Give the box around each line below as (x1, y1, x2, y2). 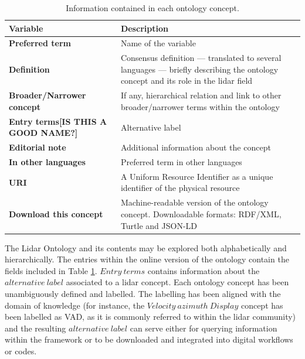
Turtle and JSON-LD (120, 219, 198, 231)
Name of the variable (120, 37, 196, 49)
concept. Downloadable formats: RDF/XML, (120, 207, 282, 220)
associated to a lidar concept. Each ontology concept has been (66, 276, 289, 288)
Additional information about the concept (120, 141, 271, 153)
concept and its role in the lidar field (120, 74, 253, 87)
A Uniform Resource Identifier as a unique (120, 170, 273, 182)
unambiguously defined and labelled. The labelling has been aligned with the (5, 287, 281, 299)
